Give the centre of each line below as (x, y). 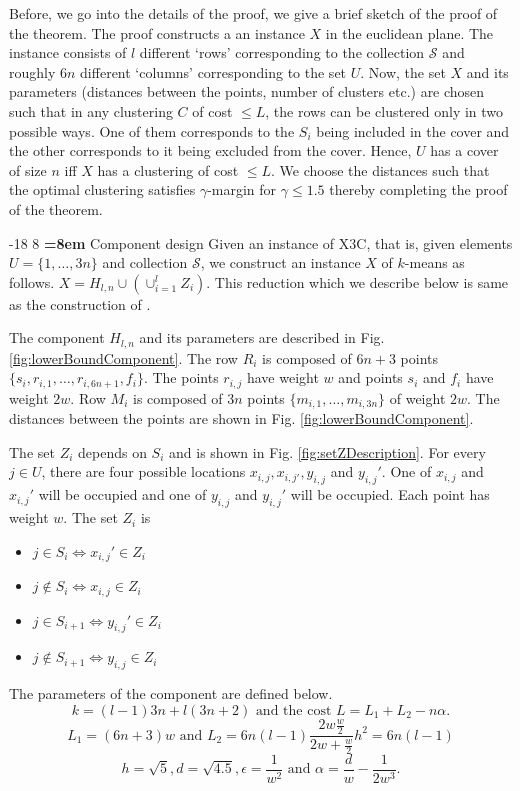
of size (28, 169)
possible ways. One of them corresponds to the (152, 130)
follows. (32, 281)
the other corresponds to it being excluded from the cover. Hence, (210, 150)
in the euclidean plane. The (409, 32)
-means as (434, 262)
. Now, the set (403, 71)
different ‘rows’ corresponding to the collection (282, 52)
